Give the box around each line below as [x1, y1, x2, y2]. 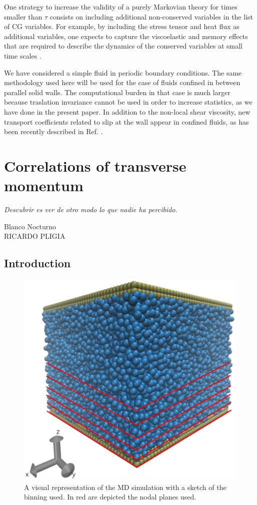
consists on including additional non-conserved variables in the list [49, 11, 253, 22]
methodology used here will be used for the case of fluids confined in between [4, 77, 240, 88]
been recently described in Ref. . [4, 126, 103, 137]
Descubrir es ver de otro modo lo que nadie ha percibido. [4, 204, 177, 215]
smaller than [4, 11, 42, 22]
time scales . [4, 50, 41, 61]
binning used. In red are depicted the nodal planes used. [24, 491, 196, 502]
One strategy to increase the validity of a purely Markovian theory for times [4, 2, 237, 12]
